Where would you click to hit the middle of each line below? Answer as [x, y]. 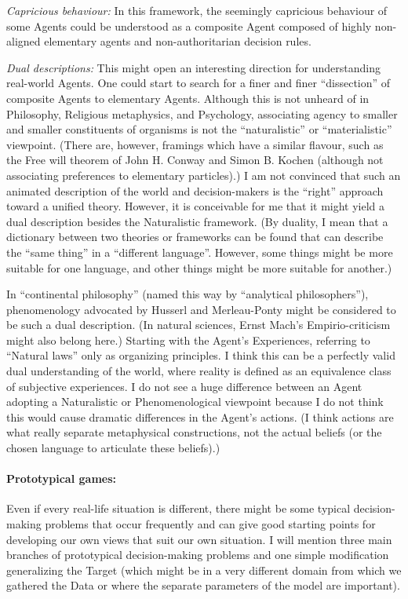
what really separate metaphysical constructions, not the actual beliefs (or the [194, 432]
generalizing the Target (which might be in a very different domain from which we [204, 570]
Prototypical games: [62, 478]
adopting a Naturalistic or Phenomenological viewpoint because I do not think [195, 402]
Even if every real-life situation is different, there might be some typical [178, 508]
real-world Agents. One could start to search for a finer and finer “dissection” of [199, 83]
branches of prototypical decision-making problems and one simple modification [198, 555]
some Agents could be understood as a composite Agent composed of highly [189, 26]
